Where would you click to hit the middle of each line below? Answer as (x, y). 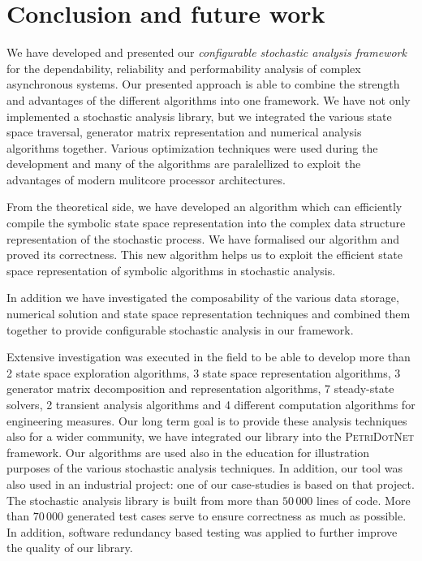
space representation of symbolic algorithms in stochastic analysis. (171, 270)
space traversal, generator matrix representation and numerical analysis (184, 132)
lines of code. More (364, 500)
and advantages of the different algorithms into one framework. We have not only (209, 99)
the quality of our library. (70, 548)
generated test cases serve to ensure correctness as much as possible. (237, 516)
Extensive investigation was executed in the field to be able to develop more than (209, 357)
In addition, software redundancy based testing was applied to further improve (202, 531)
